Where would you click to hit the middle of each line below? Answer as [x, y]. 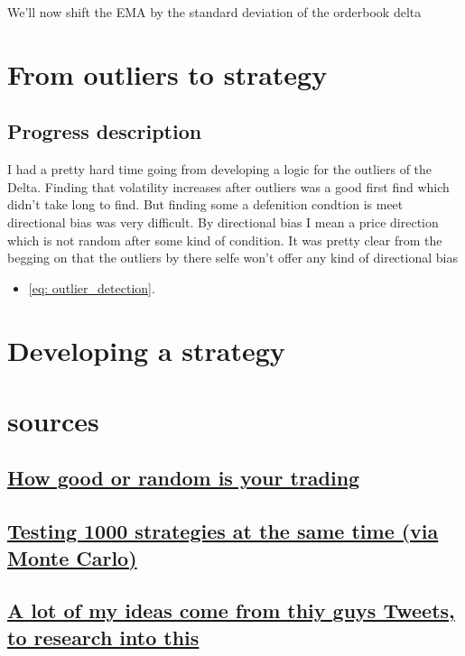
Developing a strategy [146, 350]
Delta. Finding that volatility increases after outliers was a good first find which [228, 186]
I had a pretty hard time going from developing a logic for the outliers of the [220, 169]
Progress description [105, 131]
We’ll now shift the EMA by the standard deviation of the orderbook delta [214, 12]
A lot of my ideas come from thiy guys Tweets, [231, 610]
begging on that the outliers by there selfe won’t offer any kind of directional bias [232, 258]
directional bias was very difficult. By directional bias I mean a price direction [223, 222]
